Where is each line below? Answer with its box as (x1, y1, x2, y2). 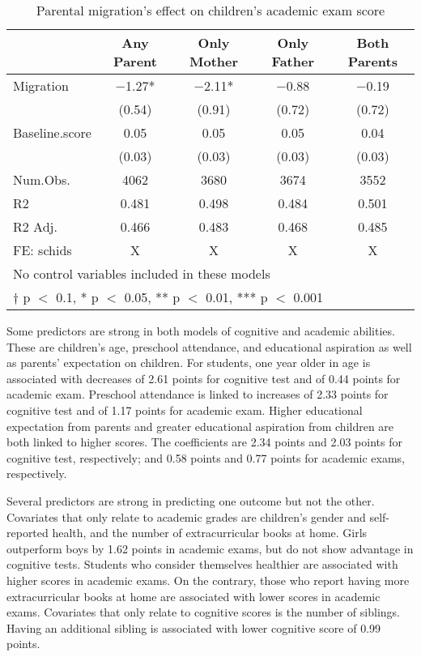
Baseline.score (13, 123, 91, 142)
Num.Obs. (13, 170, 70, 189)
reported (6, 524, 49, 541)
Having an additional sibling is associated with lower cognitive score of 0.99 (6, 619, 381, 636)
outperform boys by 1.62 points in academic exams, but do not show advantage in (6, 540, 414, 557)
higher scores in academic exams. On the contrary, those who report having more (6, 571, 410, 588)
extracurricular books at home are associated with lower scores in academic (6, 587, 381, 604)
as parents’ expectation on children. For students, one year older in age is (6, 354, 371, 371)
